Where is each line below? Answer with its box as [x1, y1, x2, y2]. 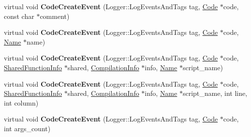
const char [4, 11, 34, 21]
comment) [40, 11, 70, 21]
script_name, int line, [182, 88, 248, 98]
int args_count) [4, 123, 51, 133]
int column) [4, 97, 39, 107]
